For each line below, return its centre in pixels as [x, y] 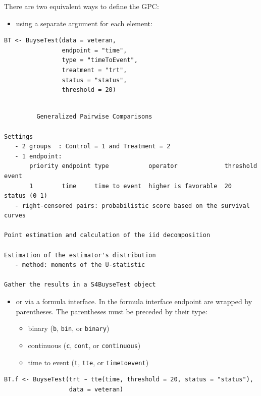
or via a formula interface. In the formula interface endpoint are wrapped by [134, 301]
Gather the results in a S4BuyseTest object [80, 285]
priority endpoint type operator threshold [143, 166]
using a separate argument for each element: [84, 23]
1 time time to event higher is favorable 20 [131, 186]
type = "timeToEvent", [100, 60]
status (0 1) [26, 196]
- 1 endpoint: [38, 156]
